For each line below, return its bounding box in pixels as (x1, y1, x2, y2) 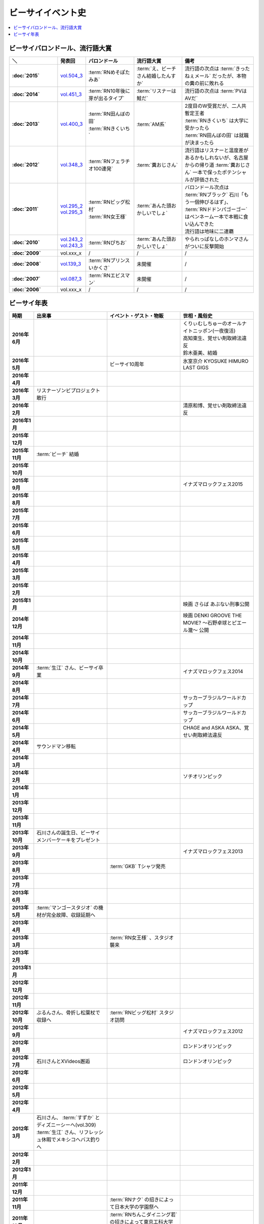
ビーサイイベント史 (9, 7, 87, 18)
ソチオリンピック (183, 773, 222, 780)
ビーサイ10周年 (110, 361, 144, 368)
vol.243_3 (60, 242, 83, 249)
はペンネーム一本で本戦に (184, 213, 243, 220)
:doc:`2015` (12, 72, 40, 79)
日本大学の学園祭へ (114, 1203, 159, 1210)
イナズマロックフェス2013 (183, 848, 243, 855)
